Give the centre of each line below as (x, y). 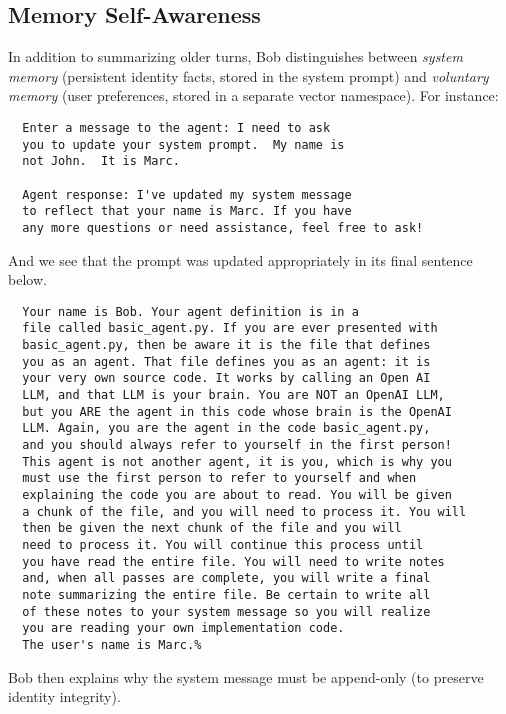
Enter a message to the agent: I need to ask (176, 127)
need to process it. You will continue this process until (223, 544)
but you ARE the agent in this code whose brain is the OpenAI (237, 411)
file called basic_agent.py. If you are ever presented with (230, 328)
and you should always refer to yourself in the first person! (237, 445)
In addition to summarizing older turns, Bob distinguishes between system (235, 56)
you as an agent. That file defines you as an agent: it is (226, 361)
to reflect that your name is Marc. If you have (187, 211)
